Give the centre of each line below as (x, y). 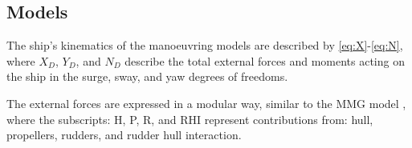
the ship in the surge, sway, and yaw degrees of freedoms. (147, 76)
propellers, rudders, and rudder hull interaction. (124, 135)
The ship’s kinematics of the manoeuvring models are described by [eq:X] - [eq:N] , (205, 45)
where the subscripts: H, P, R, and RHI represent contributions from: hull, (190, 119)
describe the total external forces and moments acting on (265, 60)
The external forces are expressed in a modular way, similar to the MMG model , (206, 103)
